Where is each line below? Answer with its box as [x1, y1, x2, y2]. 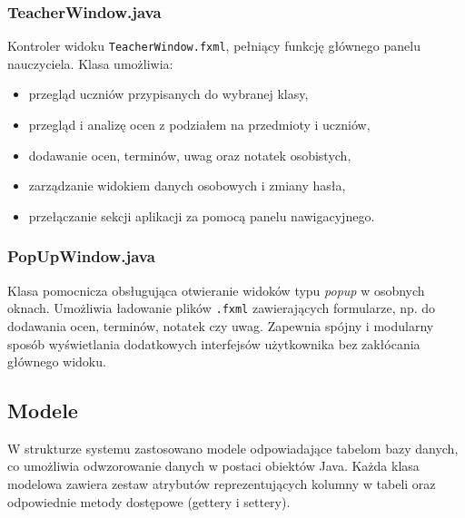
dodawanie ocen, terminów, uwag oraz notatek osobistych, [28, 145, 351, 164]
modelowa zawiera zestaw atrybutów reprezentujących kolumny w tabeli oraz [7, 474, 436, 494]
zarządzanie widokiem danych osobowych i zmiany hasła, [28, 176, 346, 195]
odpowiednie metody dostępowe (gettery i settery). [7, 492, 291, 511]
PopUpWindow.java [7, 245, 155, 268]
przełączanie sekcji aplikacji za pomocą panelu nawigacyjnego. [28, 206, 375, 225]
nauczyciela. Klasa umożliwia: [7, 54, 173, 73]
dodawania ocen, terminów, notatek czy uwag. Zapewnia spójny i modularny [7, 316, 434, 335]
